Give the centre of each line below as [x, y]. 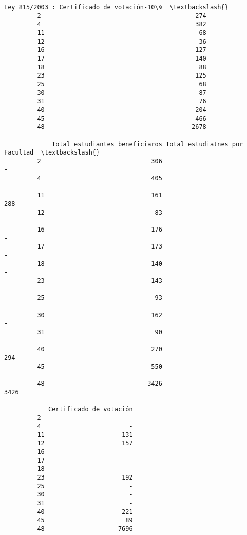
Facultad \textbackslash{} [52, 153]
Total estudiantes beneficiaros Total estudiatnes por [148, 144]
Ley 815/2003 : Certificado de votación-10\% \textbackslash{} [116, 7]
